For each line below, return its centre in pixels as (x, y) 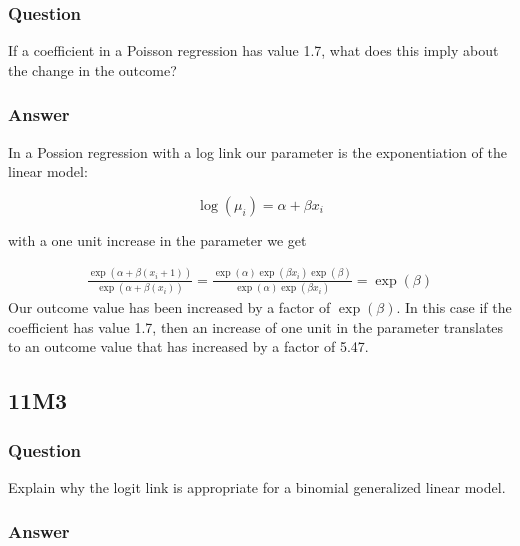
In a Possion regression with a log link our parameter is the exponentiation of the (257, 151)
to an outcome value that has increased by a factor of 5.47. (188, 346)
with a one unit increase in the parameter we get (157, 239)
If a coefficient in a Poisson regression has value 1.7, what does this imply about (253, 50)
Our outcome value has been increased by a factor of (169, 307)
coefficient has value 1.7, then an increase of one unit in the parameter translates (256, 326)
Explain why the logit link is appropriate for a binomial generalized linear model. (257, 486)
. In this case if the (454, 307)
